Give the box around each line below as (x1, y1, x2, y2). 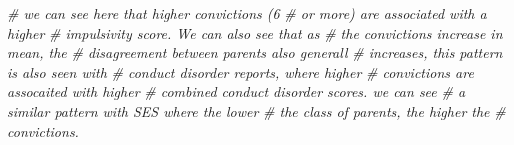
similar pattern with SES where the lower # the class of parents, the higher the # (7, 100, 506, 121)
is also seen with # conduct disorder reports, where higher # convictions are (7, 61, 474, 82)
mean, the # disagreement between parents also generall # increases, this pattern (7, 42, 503, 63)
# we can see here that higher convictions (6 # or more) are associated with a (7, 3, 487, 23)
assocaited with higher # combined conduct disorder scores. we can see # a (7, 81, 466, 102)
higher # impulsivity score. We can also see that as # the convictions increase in (7, 22, 503, 43)
